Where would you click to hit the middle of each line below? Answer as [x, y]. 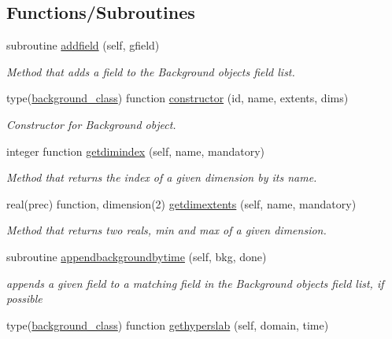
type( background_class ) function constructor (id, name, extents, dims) [178, 98]
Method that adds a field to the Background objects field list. [151, 71]
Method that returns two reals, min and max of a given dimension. [166, 230]
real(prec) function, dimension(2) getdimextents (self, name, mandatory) [181, 203]
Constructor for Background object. [91, 124]
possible [24, 298]
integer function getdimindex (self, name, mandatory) [136, 151]
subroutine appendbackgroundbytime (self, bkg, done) [137, 256]
